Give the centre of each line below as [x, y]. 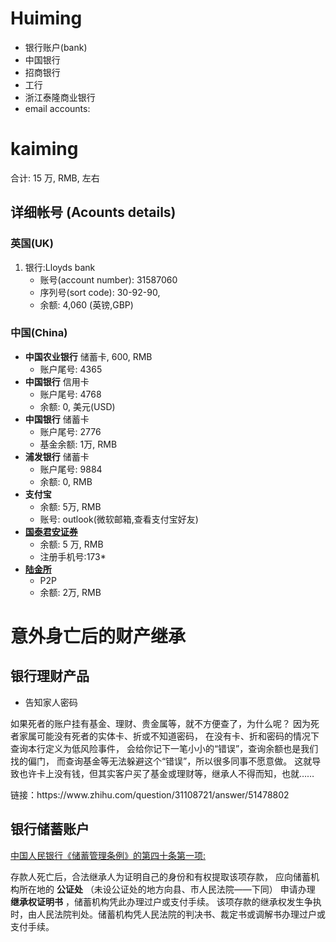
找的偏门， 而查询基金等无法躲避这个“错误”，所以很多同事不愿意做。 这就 [161, 761]
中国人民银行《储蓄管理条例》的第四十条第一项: [108, 855]
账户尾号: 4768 [70, 394]
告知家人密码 [51, 702]
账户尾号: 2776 [70, 431]
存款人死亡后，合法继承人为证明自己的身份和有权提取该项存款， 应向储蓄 [160, 876]
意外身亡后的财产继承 [98, 636]
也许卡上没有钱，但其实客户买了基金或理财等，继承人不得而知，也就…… [166, 773]
